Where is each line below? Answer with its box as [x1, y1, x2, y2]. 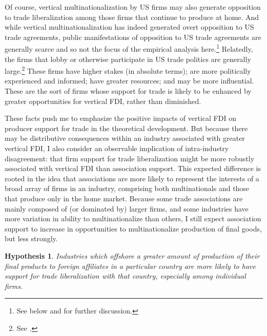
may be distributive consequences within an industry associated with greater [5, 133, 245, 143]
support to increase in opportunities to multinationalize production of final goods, [5, 223, 262, 234]
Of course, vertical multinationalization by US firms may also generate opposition [5, 2, 261, 12]
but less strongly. [5, 233, 58, 244]
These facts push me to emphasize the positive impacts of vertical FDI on [5, 113, 236, 123]
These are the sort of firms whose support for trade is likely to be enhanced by [5, 86, 252, 96]
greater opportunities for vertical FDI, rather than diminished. [5, 95, 201, 106]
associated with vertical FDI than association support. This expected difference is [5, 163, 261, 174]
